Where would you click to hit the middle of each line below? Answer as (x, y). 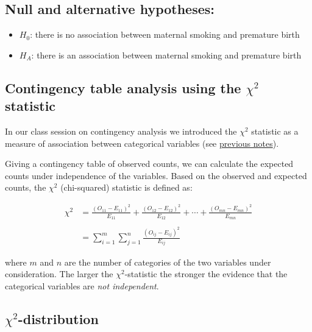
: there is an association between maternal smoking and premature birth (166, 55)
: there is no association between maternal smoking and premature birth (165, 34)
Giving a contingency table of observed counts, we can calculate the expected (149, 164)
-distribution (58, 318)
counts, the (26, 187)
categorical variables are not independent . (82, 285)
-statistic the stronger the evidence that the (206, 274)
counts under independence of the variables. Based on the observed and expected (156, 175)
